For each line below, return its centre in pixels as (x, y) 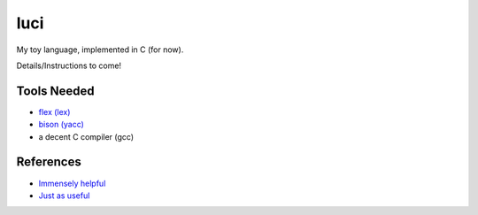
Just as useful (64, 196)
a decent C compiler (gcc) (86, 136)
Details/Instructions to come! (69, 65)
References (49, 162)
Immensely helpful (72, 183)
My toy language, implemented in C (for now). (100, 50)
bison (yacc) (61, 125)
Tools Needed (55, 91)
